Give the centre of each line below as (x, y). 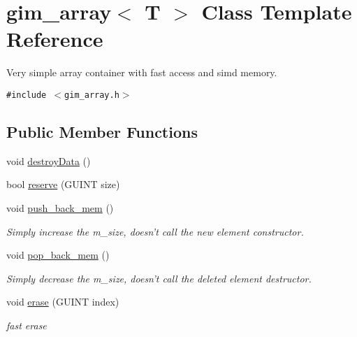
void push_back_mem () (60, 207)
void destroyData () (49, 160)
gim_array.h (92, 95)
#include (27, 95)
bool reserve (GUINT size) (63, 184)
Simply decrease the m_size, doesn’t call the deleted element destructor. (159, 278)
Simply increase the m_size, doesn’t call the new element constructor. (155, 231)
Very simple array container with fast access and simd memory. (142, 72)
